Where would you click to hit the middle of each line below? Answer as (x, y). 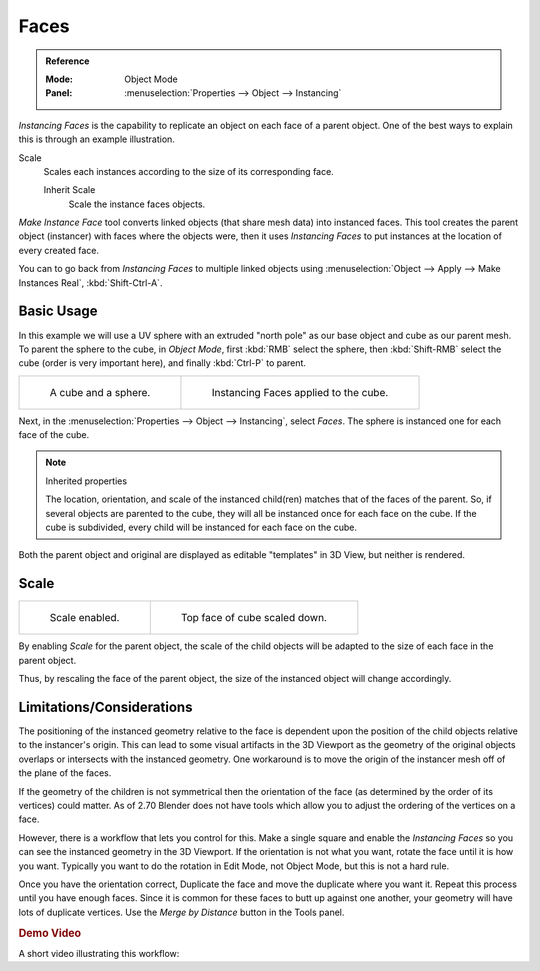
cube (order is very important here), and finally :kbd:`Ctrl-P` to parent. (162, 363)
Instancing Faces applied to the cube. (300, 392)
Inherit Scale (69, 190)
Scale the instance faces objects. (137, 204)
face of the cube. (54, 435)
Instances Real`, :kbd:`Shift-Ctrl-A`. (90, 282)
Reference (67, 61)
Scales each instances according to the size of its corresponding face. (188, 171)
